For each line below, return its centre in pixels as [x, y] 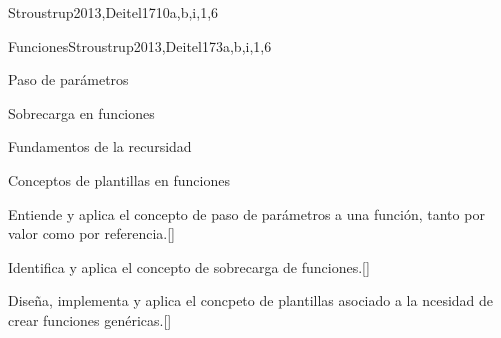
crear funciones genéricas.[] [90, 319]
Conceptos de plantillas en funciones [119, 179]
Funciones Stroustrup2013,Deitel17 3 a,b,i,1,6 [140, 45]
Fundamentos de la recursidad [100, 146]
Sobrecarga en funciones [81, 112]
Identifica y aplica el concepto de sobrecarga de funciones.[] [189, 266]
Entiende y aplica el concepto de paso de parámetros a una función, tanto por [246, 213]
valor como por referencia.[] [91, 233]
